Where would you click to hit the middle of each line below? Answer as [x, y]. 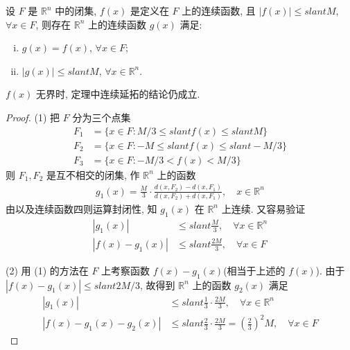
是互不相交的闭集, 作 [93, 174]
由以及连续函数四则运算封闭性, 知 [81, 208]
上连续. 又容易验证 [263, 208]
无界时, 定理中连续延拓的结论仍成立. [118, 94]
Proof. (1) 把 [33, 117]
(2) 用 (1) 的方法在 [47, 270]
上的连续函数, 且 [219, 10]
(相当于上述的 [254, 270]
